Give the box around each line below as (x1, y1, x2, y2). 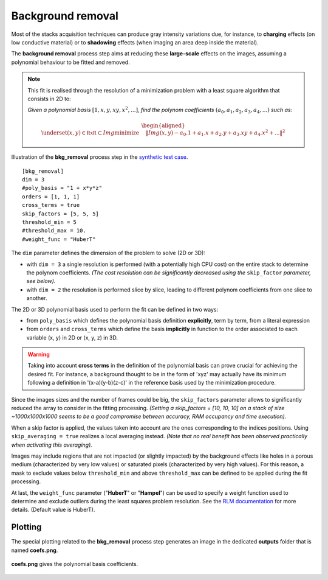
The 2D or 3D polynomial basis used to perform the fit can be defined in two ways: (11, 306, 219, 313)
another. (26, 295, 47, 302)
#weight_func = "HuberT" (22, 236, 96, 243)
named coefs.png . (11, 547, 58, 554)
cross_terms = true (22, 201, 80, 209)
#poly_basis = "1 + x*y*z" (22, 184, 103, 192)
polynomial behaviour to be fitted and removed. (11, 58, 130, 66)
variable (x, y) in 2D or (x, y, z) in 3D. (26, 334, 118, 341)
